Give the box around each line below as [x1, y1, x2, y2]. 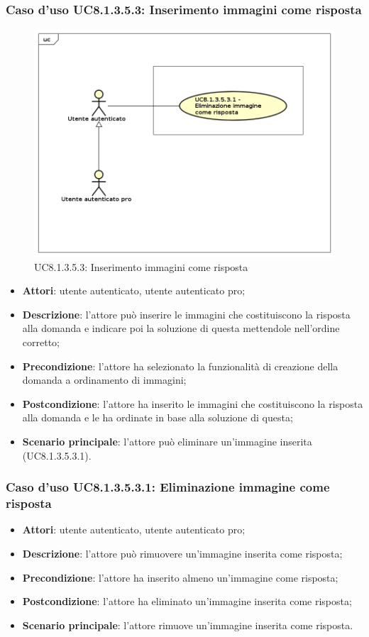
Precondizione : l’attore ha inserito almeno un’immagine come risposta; [22, 570, 338, 585]
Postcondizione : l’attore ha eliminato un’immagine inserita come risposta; [22, 594, 352, 609]
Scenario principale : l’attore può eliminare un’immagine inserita [22, 434, 312, 449]
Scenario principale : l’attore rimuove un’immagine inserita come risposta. [22, 617, 353, 632]
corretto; [22, 335, 60, 350]
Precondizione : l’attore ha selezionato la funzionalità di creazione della [22, 358, 338, 373]
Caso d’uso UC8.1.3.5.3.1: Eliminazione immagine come [6, 478, 330, 496]
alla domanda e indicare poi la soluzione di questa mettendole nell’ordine [22, 321, 340, 336]
